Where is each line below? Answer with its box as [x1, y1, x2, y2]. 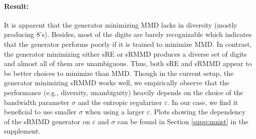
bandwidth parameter [4, 97, 70, 107]
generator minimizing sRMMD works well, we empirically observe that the [4, 77, 229, 88]
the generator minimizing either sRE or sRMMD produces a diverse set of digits [4, 48, 247, 59]
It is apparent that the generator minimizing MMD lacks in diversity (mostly [4, 19, 237, 30]
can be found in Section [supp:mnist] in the [117, 116, 249, 126]
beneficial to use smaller [4, 106, 77, 117]
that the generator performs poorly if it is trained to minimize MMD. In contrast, [4, 38, 252, 49]
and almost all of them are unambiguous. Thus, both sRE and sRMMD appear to [4, 58, 252, 69]
